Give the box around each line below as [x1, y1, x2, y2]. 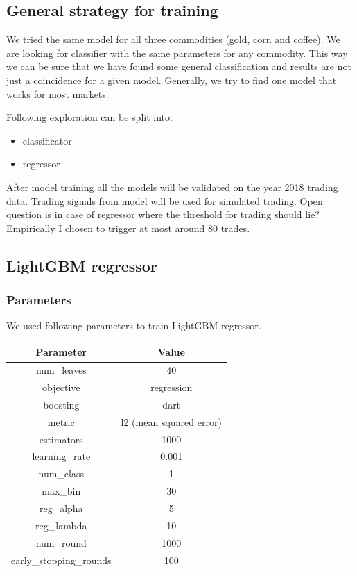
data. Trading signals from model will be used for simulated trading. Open [6, 193, 323, 208]
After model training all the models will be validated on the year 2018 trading [6, 179, 338, 194]
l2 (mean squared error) [121, 414, 222, 429]
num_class [38, 466, 85, 481]
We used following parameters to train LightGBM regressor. [6, 318, 261, 333]
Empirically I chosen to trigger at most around [6, 220, 205, 235]
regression [150, 380, 193, 395]
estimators [39, 431, 83, 446]
